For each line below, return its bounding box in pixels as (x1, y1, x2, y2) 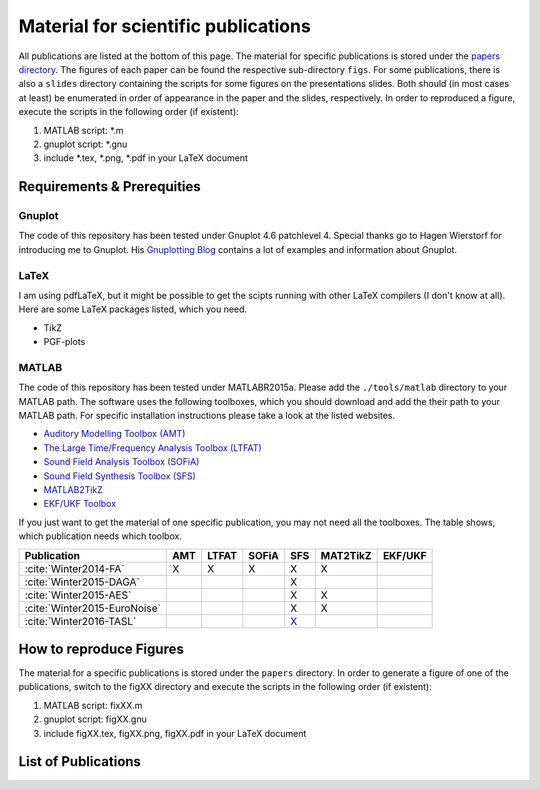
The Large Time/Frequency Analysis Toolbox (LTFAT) (43, 441, 262, 454)
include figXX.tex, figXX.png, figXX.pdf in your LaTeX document (43, 727, 307, 739)
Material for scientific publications (18, 15, 312, 37)
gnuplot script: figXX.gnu (43, 713, 147, 725)
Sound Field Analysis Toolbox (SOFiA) (43, 456, 200, 468)
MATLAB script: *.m (43, 124, 124, 136)
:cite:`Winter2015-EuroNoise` (24, 601, 162, 615)
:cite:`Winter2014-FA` (24, 561, 125, 575)
